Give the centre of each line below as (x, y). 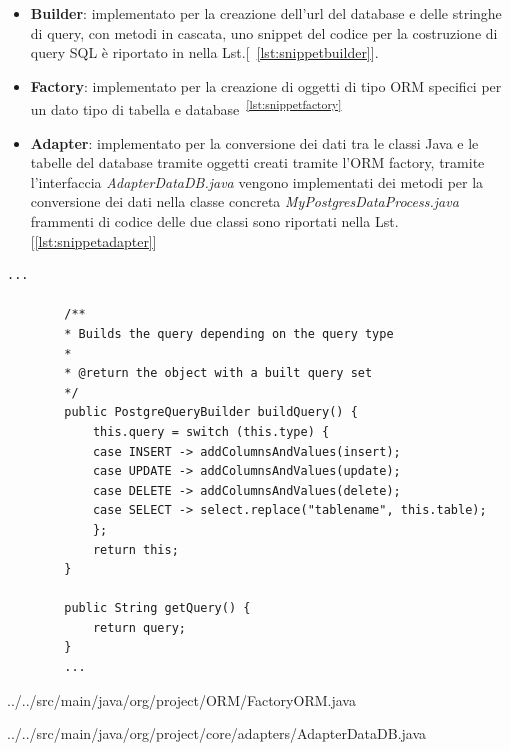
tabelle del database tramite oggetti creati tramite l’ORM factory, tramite (257, 162)
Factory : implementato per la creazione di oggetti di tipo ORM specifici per (266, 85)
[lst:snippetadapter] (93, 240)
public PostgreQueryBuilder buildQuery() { (211, 412)
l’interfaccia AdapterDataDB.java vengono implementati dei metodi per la (257, 181)
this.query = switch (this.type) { (211, 431)
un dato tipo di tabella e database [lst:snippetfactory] (186, 108)
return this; (135, 549)
